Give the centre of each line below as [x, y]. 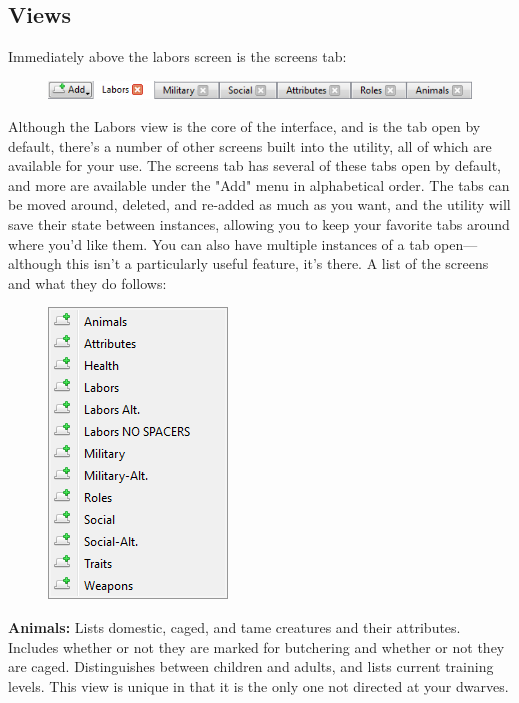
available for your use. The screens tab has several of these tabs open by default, [254, 165]
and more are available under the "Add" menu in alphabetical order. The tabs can [259, 184]
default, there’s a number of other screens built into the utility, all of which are [250, 145]
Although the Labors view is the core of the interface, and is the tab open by [244, 126]
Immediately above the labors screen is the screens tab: [177, 56]
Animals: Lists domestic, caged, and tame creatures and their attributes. [234, 627]
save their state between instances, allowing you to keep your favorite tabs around [259, 224]
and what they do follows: [87, 282]
